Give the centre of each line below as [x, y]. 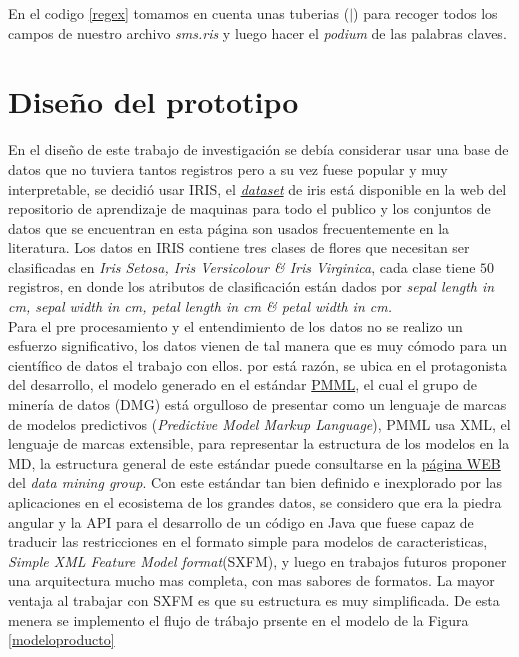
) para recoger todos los [425, 13]
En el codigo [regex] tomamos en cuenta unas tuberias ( [179, 13]
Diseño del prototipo [153, 101]
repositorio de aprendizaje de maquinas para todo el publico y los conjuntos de [249, 208]
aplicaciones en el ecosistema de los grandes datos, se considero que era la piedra [255, 502]
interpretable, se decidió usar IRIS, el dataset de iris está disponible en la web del [257, 188]
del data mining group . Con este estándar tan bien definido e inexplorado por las [255, 482]
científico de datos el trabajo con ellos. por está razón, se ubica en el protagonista [258, 364]
